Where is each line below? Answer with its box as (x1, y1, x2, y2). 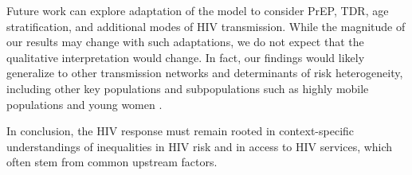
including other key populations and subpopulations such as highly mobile (6, 80, 369, 96)
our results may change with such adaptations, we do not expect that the (6, 33, 364, 50)
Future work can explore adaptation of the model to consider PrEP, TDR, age (6, 2, 389, 18)
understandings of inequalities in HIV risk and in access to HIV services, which (6, 138, 393, 154)
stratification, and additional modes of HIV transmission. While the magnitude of (6, 17, 406, 34)
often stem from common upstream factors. (6, 154, 218, 170)
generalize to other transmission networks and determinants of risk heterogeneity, (6, 64, 403, 81)
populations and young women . (6, 95, 163, 112)
